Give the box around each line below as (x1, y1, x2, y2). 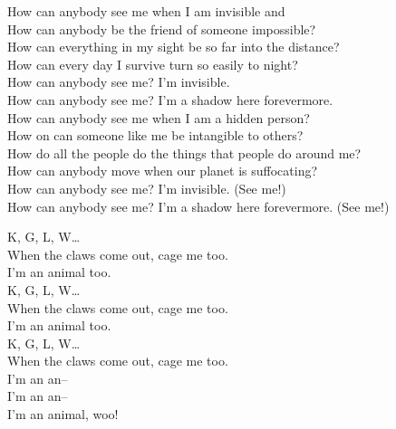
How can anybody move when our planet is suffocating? (7, 161, 318, 180)
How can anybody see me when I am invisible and (7, 2, 285, 20)
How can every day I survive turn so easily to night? (7, 54, 298, 73)
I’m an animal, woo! (7, 405, 119, 424)
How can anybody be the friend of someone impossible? (7, 19, 316, 38)
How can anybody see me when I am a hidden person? (7, 108, 310, 127)
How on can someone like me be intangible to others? (7, 126, 304, 145)
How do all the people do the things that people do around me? (7, 143, 362, 162)
